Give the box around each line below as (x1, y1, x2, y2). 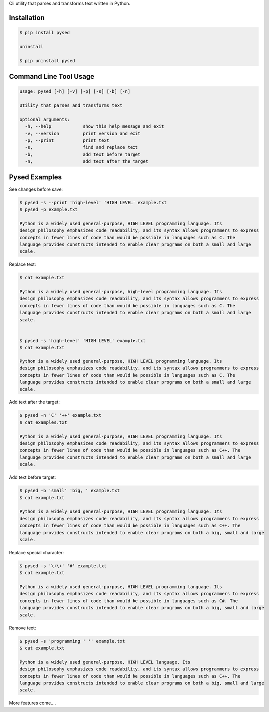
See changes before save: (9, 186, 63, 192)
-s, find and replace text (25, 145, 138, 150)
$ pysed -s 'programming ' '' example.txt (19, 638, 125, 644)
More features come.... (9, 700, 56, 706)
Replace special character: (9, 549, 64, 555)
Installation (9, 13, 45, 22)
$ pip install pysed (19, 30, 70, 35)
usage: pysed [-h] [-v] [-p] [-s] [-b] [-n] (19, 89, 131, 94)
